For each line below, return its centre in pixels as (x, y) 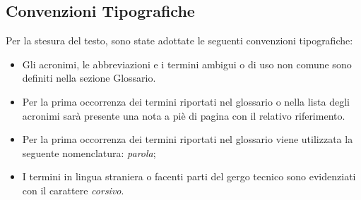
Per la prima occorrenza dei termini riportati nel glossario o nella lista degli (186, 101)
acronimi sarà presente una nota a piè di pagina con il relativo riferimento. (184, 115)
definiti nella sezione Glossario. (89, 78)
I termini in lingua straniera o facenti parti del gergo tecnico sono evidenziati (189, 176)
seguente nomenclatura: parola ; (89, 152)
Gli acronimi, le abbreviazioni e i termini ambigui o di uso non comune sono (187, 64)
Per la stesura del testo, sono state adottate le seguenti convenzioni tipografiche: (179, 40)
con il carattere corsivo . (73, 190)
